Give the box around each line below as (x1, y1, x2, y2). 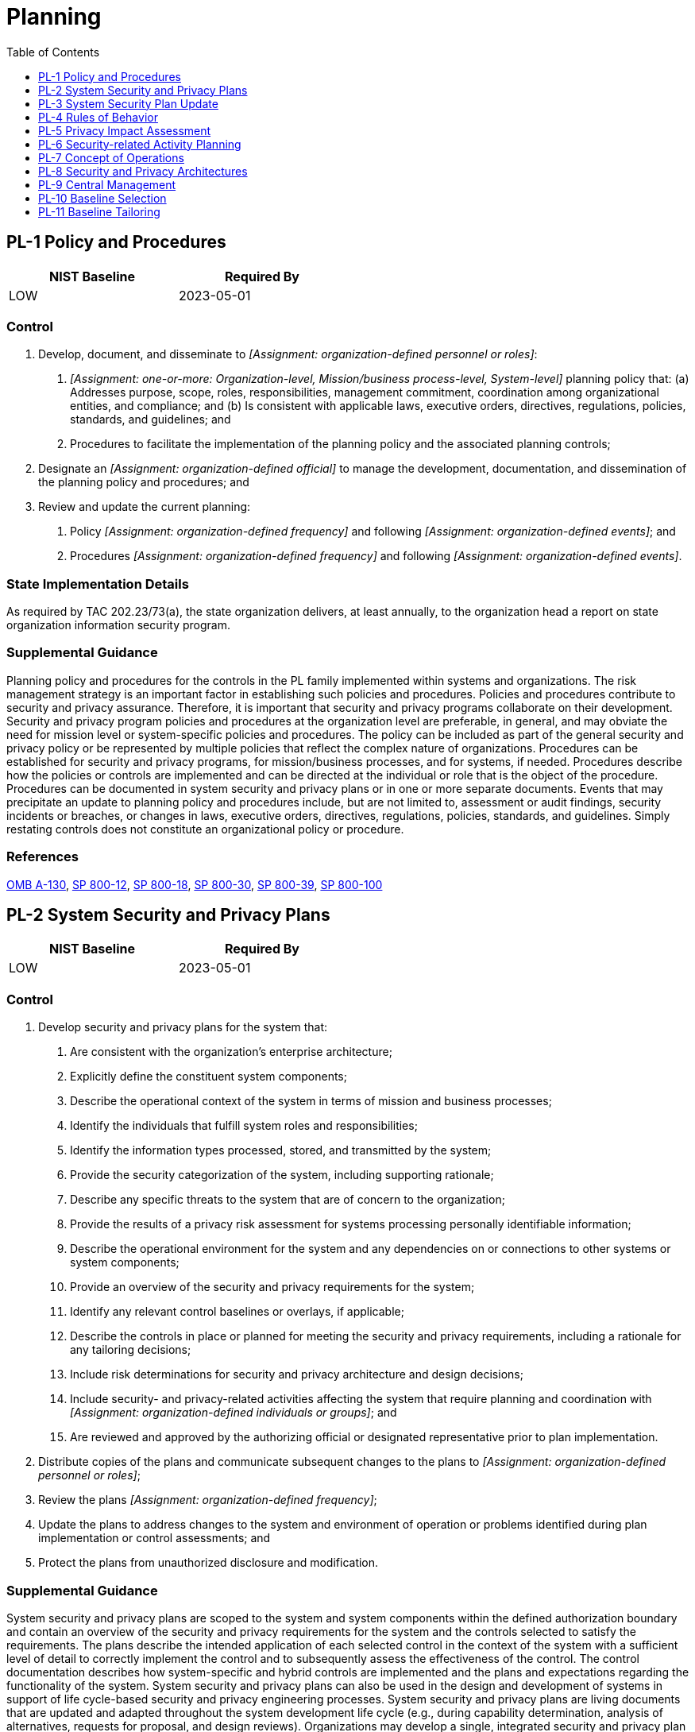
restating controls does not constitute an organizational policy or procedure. (6, 822, 404, 836)
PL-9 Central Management (38, 177, 176, 191)
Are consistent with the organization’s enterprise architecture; (70, 1045, 392, 1059)
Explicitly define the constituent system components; (70, 1069, 347, 1084)
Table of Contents (6, 44, 100, 59)
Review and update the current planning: (38, 500, 251, 514)
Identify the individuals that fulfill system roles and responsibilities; (70, 1119, 418, 1133)
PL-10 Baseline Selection (38, 191, 167, 205)
